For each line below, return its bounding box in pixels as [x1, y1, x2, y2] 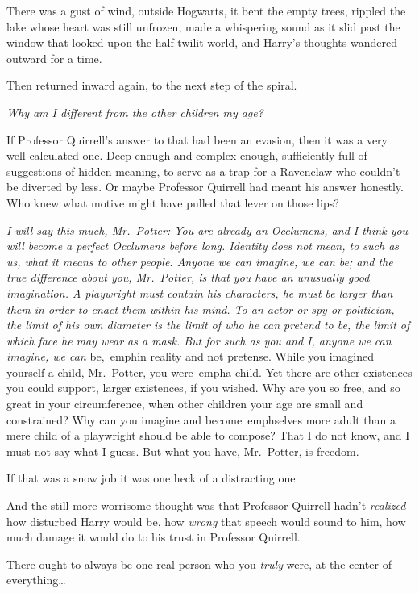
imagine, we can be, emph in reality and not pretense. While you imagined [6, 348, 374, 365]
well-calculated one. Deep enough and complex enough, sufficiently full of [6, 147, 367, 164]
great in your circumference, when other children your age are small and [6, 395, 363, 412]
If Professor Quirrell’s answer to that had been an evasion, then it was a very [6, 131, 388, 148]
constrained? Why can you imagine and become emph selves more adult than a [6, 411, 396, 428]
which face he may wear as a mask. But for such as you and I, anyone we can [6, 332, 392, 349]
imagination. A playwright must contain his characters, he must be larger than [6, 284, 393, 301]
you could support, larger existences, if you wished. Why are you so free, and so [6, 379, 400, 396]
